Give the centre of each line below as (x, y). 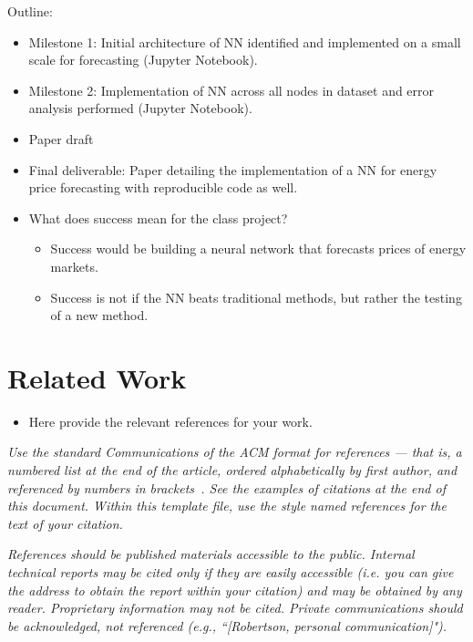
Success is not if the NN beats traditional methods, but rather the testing (256, 297)
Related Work (97, 377)
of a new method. (99, 315)
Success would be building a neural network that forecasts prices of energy (258, 249)
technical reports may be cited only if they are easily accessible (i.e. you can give (231, 572)
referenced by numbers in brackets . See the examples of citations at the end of (226, 487)
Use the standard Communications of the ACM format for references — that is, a (235, 452)
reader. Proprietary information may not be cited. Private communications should (235, 608)
